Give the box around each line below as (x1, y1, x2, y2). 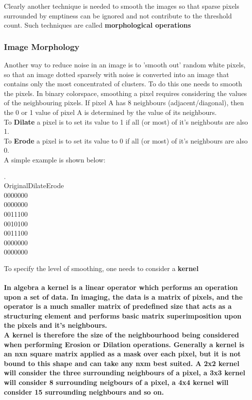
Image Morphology (4, 40, 80, 52)
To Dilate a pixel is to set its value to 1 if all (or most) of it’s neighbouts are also (4, 116, 248, 127)
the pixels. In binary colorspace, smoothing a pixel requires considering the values (4, 88, 247, 98)
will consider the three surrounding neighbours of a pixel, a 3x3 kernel (4, 368, 246, 378)
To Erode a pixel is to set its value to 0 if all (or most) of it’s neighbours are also (4, 135, 248, 145)
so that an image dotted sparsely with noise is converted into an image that (4, 69, 229, 79)
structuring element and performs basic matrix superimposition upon (4, 310, 242, 320)
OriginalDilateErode (4, 180, 64, 191)
